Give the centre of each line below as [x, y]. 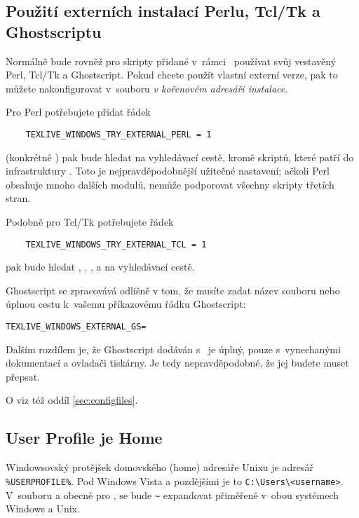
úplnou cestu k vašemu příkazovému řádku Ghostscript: [126, 304]
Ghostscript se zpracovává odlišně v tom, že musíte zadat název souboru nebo [173, 290]
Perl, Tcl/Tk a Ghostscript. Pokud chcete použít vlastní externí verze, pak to [172, 75]
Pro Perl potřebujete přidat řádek [78, 112]
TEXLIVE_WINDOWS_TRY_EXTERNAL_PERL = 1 [118, 134]
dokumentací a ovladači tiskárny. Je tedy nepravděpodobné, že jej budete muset [177, 363]
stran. [18, 198]
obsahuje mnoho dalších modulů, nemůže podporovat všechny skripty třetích [170, 184]
